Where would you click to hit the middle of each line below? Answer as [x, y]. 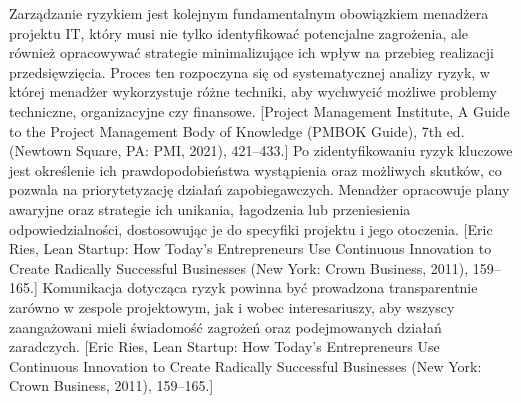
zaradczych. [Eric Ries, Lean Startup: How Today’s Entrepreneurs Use [224, 346]
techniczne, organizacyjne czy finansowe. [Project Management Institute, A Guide [259, 110]
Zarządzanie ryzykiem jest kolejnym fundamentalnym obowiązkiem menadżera [249, 13]
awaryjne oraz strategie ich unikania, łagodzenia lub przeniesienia [210, 208]
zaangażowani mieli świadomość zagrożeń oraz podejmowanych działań [225, 326]
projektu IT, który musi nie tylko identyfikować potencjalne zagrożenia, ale [239, 32]
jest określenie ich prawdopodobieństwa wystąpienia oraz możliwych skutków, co [255, 169]
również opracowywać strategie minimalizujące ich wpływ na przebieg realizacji [251, 52]
